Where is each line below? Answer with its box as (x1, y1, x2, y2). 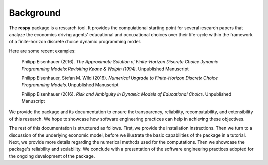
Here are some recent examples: (9, 48, 76, 54)
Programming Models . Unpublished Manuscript (21, 82, 119, 88)
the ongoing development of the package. (9, 153, 95, 159)
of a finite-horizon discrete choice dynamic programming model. (9, 39, 141, 45)
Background (9, 7, 61, 18)
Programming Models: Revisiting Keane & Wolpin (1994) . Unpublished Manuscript (21, 66, 189, 72)
